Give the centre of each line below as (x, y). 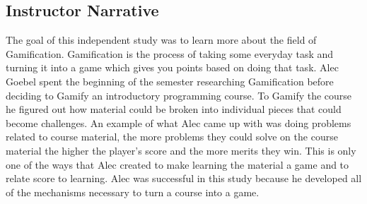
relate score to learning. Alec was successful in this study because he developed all (184, 178)
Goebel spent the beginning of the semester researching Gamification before (170, 81)
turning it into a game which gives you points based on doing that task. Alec (172, 67)
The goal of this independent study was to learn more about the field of (161, 40)
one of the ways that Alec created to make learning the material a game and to (177, 164)
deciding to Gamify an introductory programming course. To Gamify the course (179, 95)
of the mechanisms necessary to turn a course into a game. (133, 192)
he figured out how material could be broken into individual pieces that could (174, 109)
